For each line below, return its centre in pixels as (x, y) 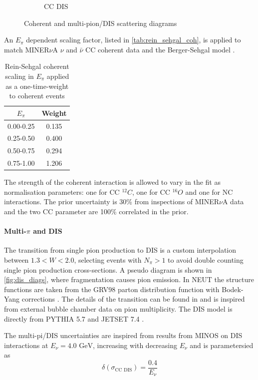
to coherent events (37, 96)
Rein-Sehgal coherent (37, 66)
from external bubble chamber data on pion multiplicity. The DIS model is (118, 308)
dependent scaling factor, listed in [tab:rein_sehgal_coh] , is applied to (133, 40)
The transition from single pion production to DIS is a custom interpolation (120, 250)
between (16, 259)
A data (233, 201)
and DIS (48, 231)
